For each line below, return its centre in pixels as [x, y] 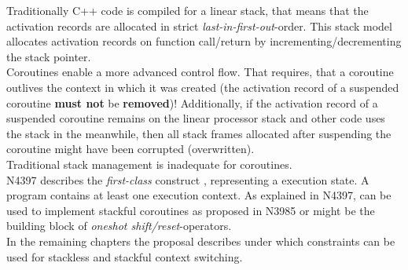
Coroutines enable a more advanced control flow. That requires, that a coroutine [200, 72]
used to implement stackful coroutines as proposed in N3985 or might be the [191, 210]
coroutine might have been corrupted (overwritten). [130, 149]
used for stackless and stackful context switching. [125, 256]
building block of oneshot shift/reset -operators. [119, 226]
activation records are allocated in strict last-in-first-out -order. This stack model [199, 26]
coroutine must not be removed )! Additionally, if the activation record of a [192, 102]
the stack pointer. [49, 56]
